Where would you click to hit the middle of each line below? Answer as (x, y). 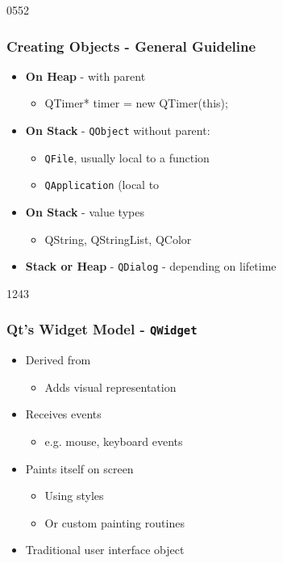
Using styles (74, 496)
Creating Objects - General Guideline (131, 46)
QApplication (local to (102, 185)
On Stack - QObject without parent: (118, 130)
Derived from (58, 360)
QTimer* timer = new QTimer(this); (136, 103)
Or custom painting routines (114, 522)
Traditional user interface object (105, 550)
